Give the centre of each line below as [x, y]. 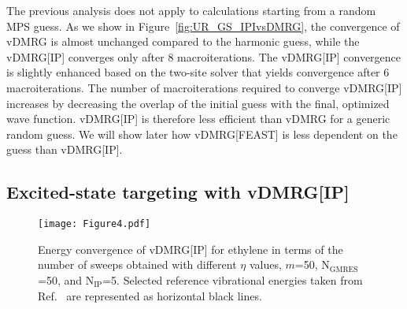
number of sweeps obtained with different [137, 264]
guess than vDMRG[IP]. [65, 149]
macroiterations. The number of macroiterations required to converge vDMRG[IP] [204, 87]
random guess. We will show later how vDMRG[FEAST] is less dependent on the [202, 134]
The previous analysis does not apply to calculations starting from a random [191, 10]
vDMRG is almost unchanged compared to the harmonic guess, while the [183, 41]
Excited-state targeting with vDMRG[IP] [178, 192]
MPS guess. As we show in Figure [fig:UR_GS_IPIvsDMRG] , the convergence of [203, 26]
